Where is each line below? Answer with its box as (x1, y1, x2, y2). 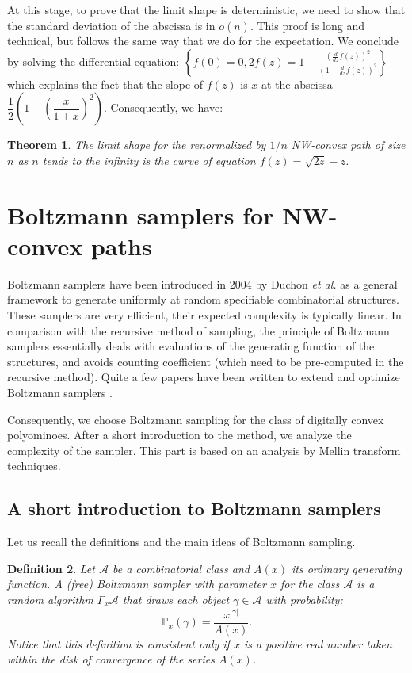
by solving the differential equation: (7, 52, 180, 69)
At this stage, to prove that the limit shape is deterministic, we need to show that (7, 2, 406, 17)
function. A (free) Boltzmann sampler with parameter (7, 575, 266, 592)
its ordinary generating (291, 560, 402, 576)
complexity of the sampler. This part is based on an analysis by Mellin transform (7, 442, 401, 458)
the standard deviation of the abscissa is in (7, 17, 216, 33)
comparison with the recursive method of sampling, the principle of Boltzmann (7, 322, 390, 338)
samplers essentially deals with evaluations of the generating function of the (7, 338, 375, 354)
